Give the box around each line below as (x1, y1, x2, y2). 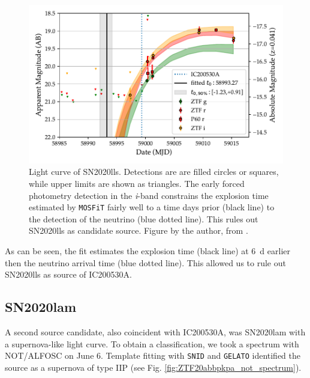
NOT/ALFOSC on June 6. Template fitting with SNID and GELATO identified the (5, 349, 301, 362)
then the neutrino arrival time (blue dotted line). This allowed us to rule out (5, 256, 286, 269)
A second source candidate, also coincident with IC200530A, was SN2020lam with (5, 326, 306, 338)
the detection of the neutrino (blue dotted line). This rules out (29, 212, 258, 225)
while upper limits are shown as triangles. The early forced (29, 177, 245, 189)
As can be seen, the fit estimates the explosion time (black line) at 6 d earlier (5, 245, 291, 257)
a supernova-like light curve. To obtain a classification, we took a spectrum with (5, 337, 299, 350)
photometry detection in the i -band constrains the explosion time (29, 189, 269, 201)
